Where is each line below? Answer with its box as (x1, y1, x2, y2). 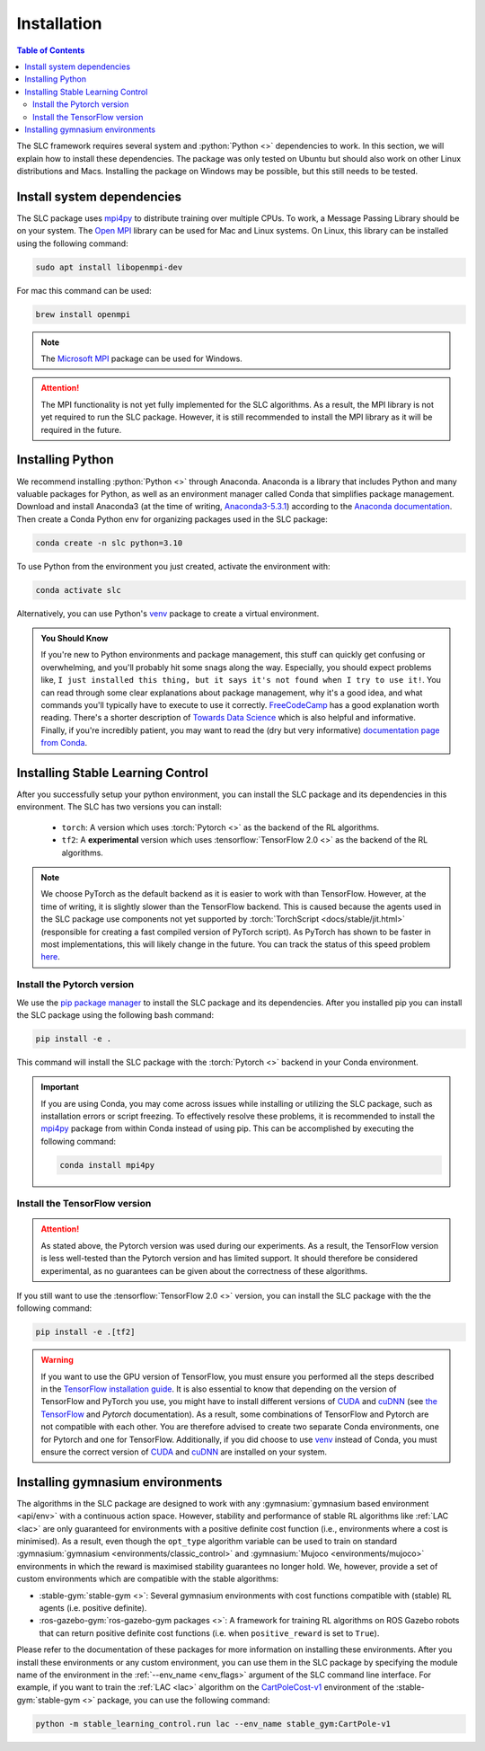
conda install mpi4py (59, 1160, 155, 1170)
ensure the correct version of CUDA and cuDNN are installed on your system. (40, 1446, 328, 1457)
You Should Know (40, 633, 109, 644)
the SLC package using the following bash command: (16, 1009, 215, 1020)
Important (40, 1082, 80, 1092)
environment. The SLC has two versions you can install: (16, 801, 222, 812)
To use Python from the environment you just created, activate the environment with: (16, 561, 331, 571)
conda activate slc (35, 585, 121, 595)
